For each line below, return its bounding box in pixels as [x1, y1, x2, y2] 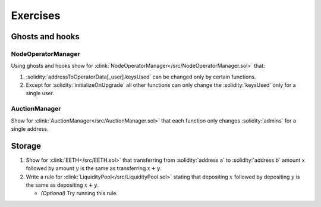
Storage [11, 140, 42, 151]
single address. [11, 126, 49, 133]
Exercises [11, 9, 61, 22]
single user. [26, 90, 55, 97]
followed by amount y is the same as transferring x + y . [26, 165, 162, 172]
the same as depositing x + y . [26, 181, 99, 189]
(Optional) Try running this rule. [40, 190, 118, 197]
